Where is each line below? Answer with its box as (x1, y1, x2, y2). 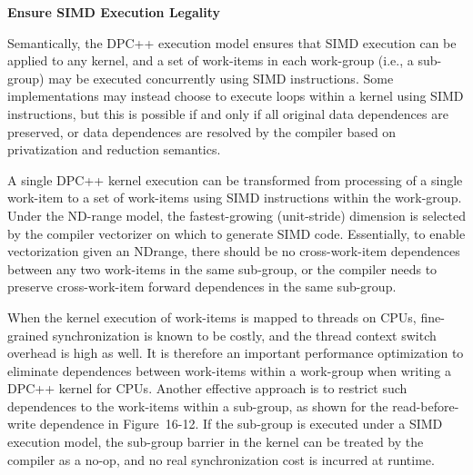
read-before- (392, 396, 459, 415)
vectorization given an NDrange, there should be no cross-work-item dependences (7, 242, 460, 261)
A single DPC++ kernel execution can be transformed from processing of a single (7, 170, 463, 189)
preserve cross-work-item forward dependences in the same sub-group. (7, 277, 397, 296)
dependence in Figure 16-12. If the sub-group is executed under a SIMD (39, 414, 443, 433)
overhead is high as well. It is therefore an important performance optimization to (7, 343, 464, 362)
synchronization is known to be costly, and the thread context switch (52, 325, 437, 344)
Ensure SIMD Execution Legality (7, 3, 221, 21)
